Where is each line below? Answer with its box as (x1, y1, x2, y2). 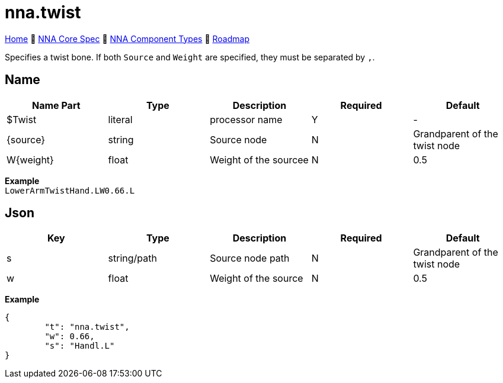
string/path (108, 252, 157, 265)
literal (108, 113, 133, 125)
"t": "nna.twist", (44, 322, 130, 332)
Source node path (210, 252, 290, 265)
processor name (210, 113, 283, 125)
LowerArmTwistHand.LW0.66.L (5, 185, 135, 195)
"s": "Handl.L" (44, 341, 115, 351)
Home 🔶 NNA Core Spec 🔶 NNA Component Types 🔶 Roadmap (5, 33, 249, 44)
